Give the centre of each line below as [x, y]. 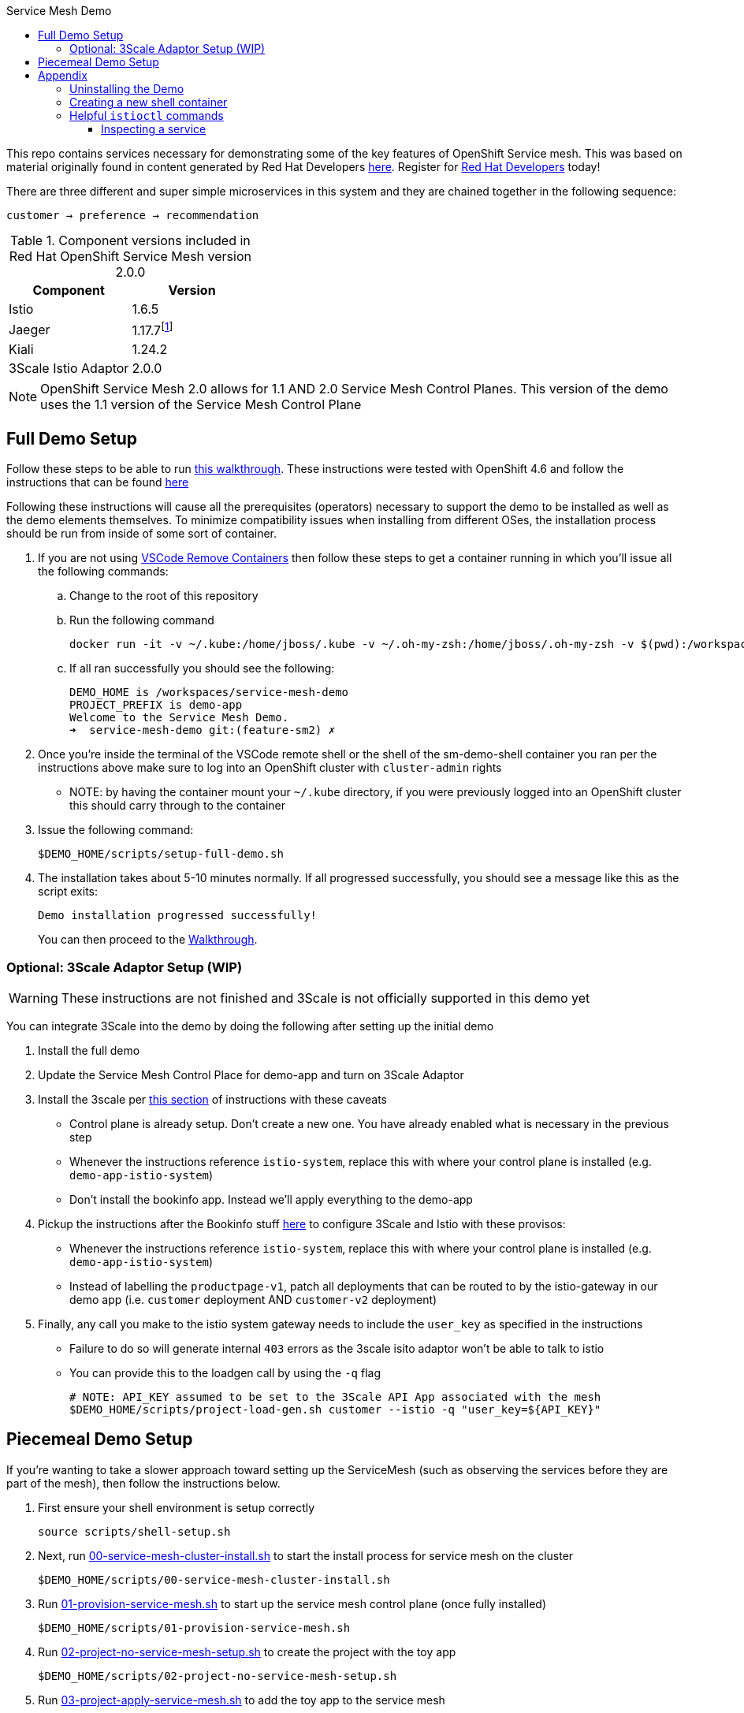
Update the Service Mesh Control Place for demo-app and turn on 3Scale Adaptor [251, 1074]
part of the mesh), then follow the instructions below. [143, 1483]
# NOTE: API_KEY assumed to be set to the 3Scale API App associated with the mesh [335, 1396]
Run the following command [142, 620]
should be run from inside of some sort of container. [141, 534]
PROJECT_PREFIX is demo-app [156, 705]
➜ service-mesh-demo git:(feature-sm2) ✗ [203, 730]
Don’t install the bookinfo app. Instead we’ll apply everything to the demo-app [271, 1199]
